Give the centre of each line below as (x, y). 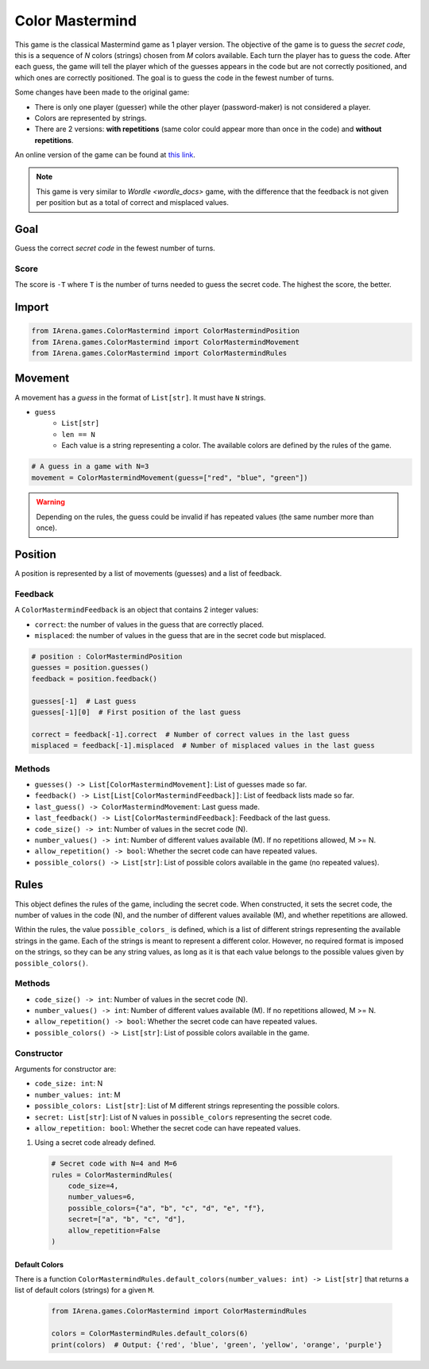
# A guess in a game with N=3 (90, 466)
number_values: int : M (77, 1094)
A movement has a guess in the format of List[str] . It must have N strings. (140, 397)
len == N (78, 434)
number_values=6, (102, 1197)
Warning (50, 502)
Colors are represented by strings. (91, 118)
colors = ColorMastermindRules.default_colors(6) (150, 1334)
